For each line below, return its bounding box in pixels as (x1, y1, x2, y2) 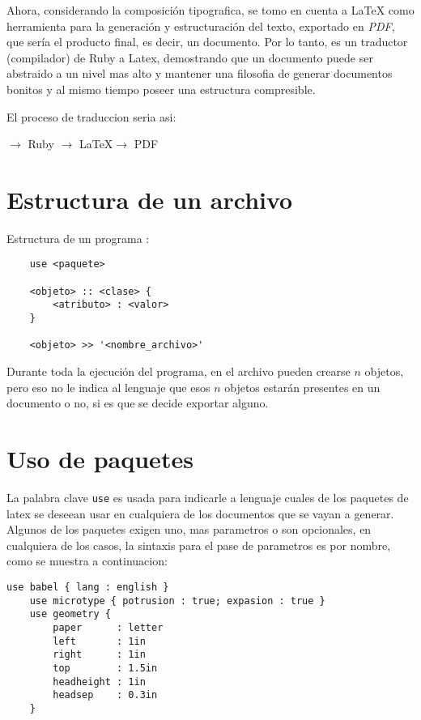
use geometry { (29, 608, 111, 620)
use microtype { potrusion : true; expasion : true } (29, 594, 325, 607)
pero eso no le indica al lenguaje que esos (6, 378, 210, 395)
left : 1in (53, 635, 146, 647)
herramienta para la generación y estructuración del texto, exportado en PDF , (6, 17, 395, 34)
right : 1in (53, 649, 146, 661)
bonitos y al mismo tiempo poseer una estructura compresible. (6, 80, 316, 97)
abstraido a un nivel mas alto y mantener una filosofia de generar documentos (6, 65, 393, 82)
